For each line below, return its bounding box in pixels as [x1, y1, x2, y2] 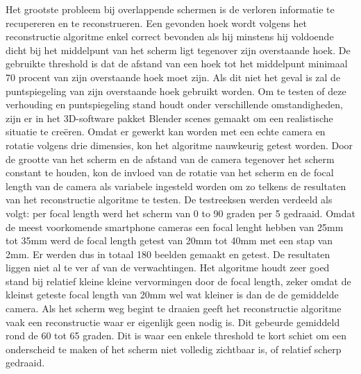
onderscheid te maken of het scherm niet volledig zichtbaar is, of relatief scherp [6, 341, 342, 356]
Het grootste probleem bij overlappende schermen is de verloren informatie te [6, 2, 335, 16]
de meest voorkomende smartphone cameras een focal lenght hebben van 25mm [6, 219, 344, 234]
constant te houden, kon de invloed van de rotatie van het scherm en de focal [6, 165, 334, 180]
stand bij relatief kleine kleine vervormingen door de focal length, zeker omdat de [6, 273, 351, 288]
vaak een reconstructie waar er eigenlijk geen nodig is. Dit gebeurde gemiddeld [6, 314, 340, 329]
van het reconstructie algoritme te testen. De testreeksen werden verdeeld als [6, 192, 333, 207]
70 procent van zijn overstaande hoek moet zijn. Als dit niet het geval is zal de [6, 69, 341, 84]
